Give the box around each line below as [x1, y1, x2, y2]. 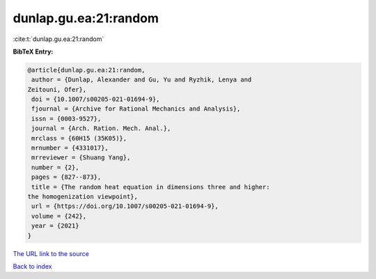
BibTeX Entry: [13, 47, 54, 56]
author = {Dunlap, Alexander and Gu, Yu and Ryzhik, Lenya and [31, 76, 252, 83]
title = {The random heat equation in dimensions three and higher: [31, 183, 270, 191]
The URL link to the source [13, 249, 90, 257]
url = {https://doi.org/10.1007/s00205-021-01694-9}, [31, 202, 219, 210]
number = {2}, [31, 164, 79, 171]
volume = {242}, [31, 212, 87, 220]
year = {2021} [31, 222, 79, 230]
